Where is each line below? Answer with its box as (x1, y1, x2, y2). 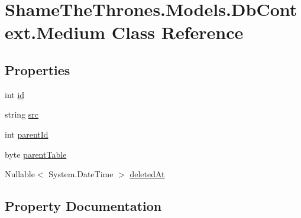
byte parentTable (5, 148, 67, 160)
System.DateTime (48, 168, 114, 180)
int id (5, 88, 25, 100)
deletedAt (130, 168, 165, 180)
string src (5, 108, 39, 121)
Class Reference (111, 20, 244, 44)
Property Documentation (5, 197, 162, 215)
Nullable (5, 168, 35, 180)
